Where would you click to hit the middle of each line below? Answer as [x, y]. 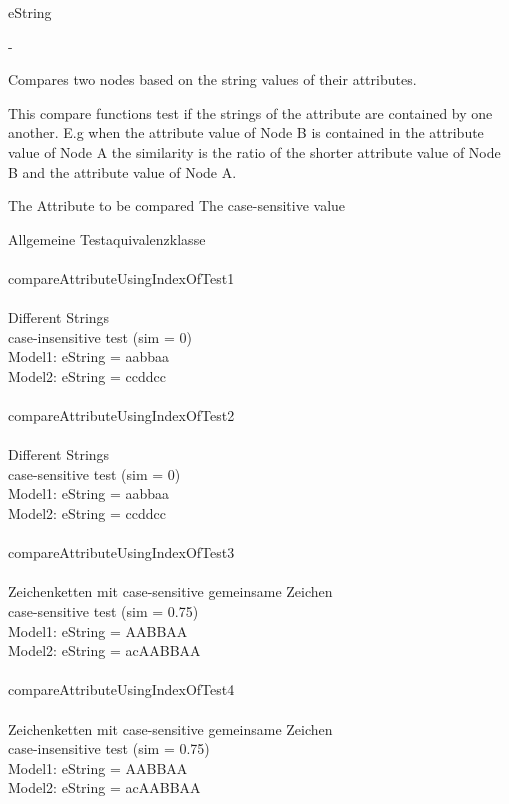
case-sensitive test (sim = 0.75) [103, 611]
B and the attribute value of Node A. [122, 171]
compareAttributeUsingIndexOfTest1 [121, 277]
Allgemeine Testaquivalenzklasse [107, 238]
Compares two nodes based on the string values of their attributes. [212, 79]
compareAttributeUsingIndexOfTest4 [121, 689]
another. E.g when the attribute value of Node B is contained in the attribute [246, 132]
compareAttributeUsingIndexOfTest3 [121, 552]
